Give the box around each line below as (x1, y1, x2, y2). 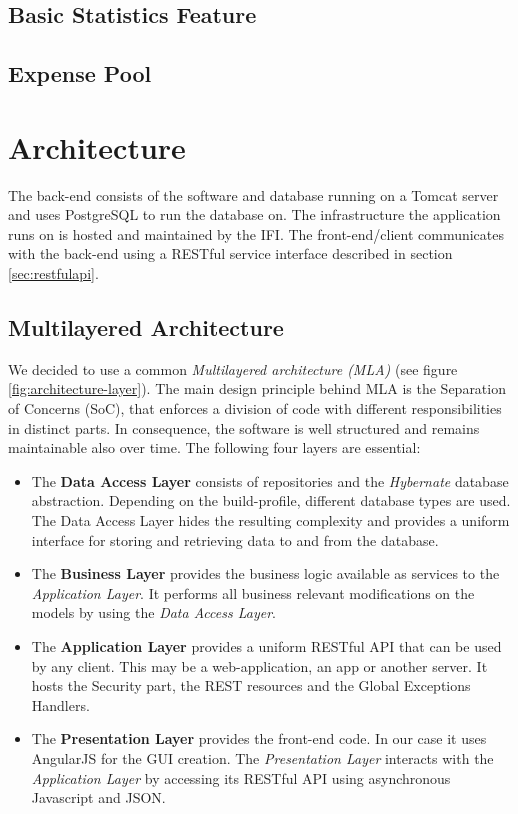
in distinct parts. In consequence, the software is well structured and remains (8, 417, 480, 438)
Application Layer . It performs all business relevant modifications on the (31, 582, 475, 603)
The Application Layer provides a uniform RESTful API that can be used (31, 635, 502, 656)
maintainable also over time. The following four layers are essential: (8, 437, 421, 458)
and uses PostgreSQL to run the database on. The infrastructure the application (8, 204, 501, 225)
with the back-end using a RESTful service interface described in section (8, 243, 453, 264)
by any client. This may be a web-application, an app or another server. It (31, 655, 488, 676)
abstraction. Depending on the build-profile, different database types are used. (31, 490, 511, 511)
